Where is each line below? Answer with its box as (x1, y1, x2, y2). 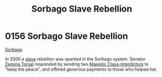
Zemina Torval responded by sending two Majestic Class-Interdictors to (5, 61, 149, 67)
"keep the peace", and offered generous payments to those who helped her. (5, 66, 158, 72)
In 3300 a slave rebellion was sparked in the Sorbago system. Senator (5, 56, 146, 62)
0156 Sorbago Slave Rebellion (5, 31, 128, 42)
